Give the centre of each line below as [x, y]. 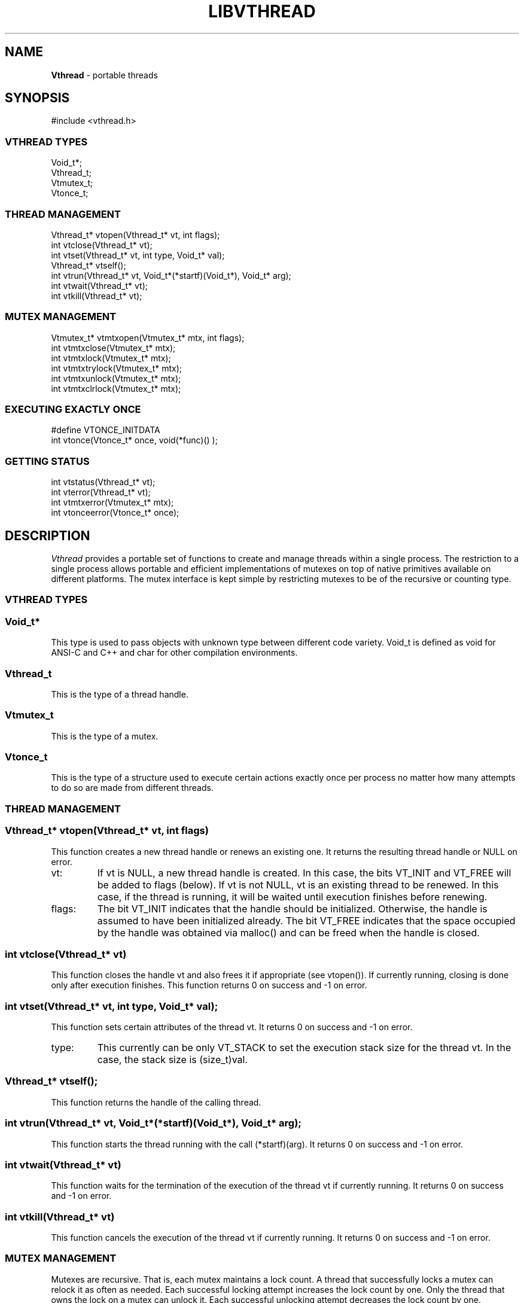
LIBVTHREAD [262, 11]
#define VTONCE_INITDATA [106, 430]
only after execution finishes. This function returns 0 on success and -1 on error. [209, 985]
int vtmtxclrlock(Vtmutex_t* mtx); [116, 388]
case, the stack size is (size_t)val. [173, 1060]
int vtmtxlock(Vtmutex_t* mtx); [111, 358]
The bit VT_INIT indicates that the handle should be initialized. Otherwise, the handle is [292, 908]
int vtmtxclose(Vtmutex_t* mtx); [113, 348]
